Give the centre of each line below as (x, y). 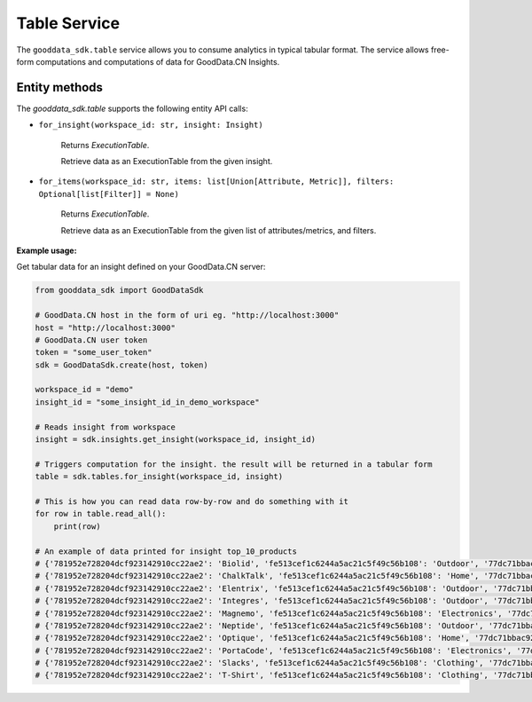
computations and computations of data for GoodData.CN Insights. (158, 61)
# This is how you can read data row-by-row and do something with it (192, 501)
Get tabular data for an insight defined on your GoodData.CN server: (141, 267)
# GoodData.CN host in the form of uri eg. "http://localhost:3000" (187, 316)
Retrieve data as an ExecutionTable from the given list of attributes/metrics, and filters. (219, 230)
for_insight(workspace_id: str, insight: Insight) (151, 125)
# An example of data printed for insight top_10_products (166, 551)
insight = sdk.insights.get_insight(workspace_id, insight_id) (176, 440)
